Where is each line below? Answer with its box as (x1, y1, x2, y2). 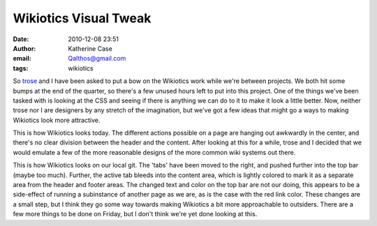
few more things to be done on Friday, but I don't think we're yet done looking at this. (13, 210, 258, 218)
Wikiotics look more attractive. (13, 116, 101, 124)
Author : (13, 44, 36, 52)
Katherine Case (68, 44, 113, 52)
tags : (13, 63, 29, 73)
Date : (13, 35, 29, 43)
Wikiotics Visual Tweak (13, 10, 151, 26)
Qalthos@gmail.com (68, 54, 126, 63)
